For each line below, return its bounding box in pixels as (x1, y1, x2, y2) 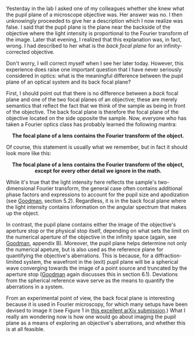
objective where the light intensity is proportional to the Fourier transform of (6, 30, 189, 37)
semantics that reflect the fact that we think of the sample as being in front (6, 102, 186, 109)
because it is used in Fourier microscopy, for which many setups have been (6, 301, 188, 308)
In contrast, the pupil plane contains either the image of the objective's (6, 221, 176, 228)
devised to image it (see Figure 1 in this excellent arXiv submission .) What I (6, 307, 186, 314)
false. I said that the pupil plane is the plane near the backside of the (6, 23, 170, 30)
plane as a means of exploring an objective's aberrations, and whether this (6, 319, 186, 326)
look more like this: (6, 150, 51, 157)
